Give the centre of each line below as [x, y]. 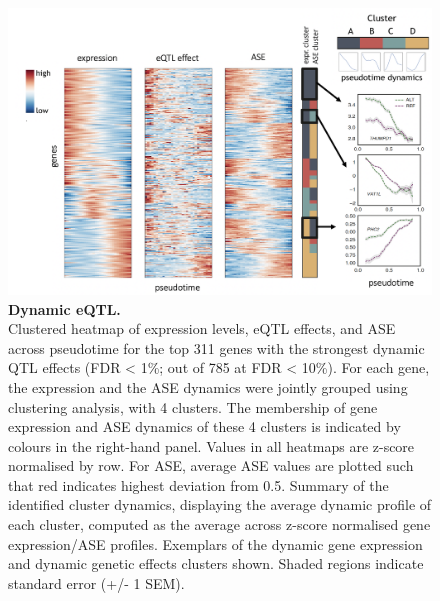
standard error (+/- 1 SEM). [96, 582]
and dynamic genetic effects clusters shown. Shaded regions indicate [216, 563]
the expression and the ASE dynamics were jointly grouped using [208, 386]
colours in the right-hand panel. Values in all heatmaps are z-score [211, 445]
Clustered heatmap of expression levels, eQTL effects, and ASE [202, 328]
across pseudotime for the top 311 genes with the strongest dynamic [216, 347]
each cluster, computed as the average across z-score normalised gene [219, 524]
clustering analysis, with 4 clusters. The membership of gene [193, 406]
